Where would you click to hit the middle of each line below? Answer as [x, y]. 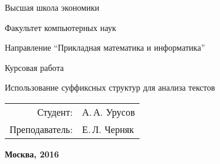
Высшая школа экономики [52, 7]
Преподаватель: [41, 129]
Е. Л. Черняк [108, 129]
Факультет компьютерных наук [61, 27]
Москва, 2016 [32, 154]
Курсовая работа [34, 67]
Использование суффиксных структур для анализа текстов [110, 87]
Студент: [55, 112]
